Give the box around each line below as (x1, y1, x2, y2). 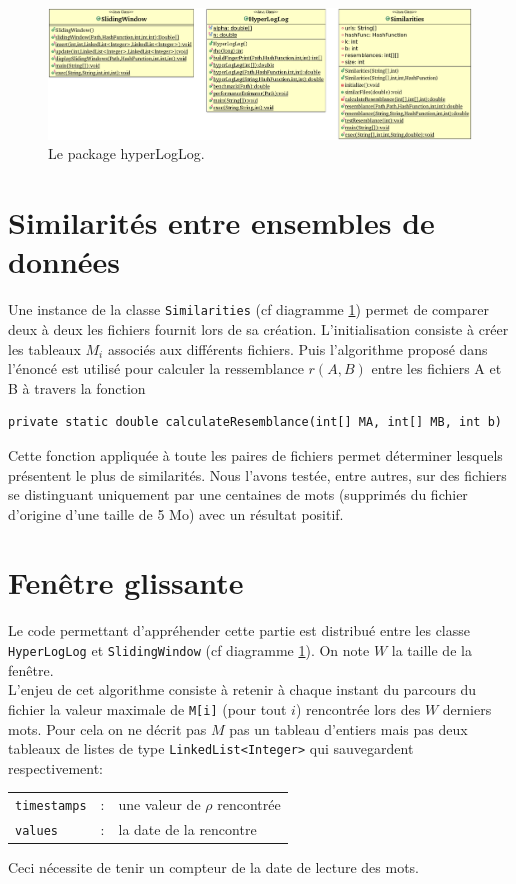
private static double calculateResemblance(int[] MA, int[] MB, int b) (8, 415, 502, 430)
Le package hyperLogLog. (48, 143, 205, 164)
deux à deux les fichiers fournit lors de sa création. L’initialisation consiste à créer (8, 318, 509, 339)
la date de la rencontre (118, 819, 257, 840)
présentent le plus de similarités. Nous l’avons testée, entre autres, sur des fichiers (8, 464, 507, 485)
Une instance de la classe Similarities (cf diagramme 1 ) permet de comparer (8, 299, 489, 320)
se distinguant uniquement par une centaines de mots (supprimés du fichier (8, 484, 468, 505)
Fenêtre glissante (8, 562, 244, 603)
